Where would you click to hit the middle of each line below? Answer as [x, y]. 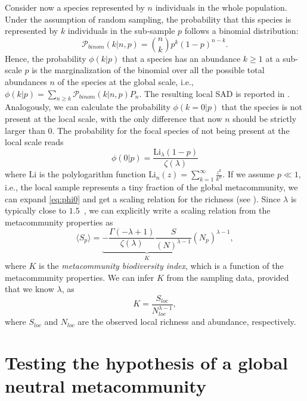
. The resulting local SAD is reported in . [214, 93]
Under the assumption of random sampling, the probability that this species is [148, 19]
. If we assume [249, 174]
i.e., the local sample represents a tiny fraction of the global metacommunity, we [151, 187]
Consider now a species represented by [75, 7]
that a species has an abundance [181, 58]
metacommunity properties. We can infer [80, 277]
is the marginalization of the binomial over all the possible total [148, 70]
